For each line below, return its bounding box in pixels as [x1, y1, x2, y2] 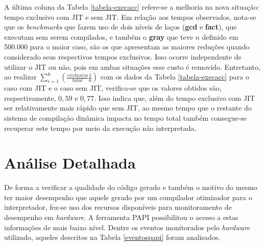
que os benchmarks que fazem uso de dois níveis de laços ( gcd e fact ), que [4, 21, 237, 32]
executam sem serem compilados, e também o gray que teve [4, 31, 193, 42]
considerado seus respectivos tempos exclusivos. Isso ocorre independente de [4, 51, 242, 62]
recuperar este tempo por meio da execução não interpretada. [4, 122, 197, 133]
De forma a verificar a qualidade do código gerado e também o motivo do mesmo [4, 182, 257, 193]
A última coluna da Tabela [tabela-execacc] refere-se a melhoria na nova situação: [4, 2, 259, 12]
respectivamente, [4, 92, 56, 103]
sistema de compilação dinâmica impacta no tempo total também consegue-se [4, 112, 247, 123]
